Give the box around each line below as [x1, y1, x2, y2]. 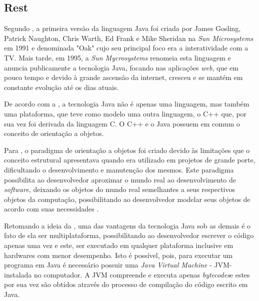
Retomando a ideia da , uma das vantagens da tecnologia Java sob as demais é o [4, 220, 251, 230]
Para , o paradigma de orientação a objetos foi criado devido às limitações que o [4, 144, 250, 155]
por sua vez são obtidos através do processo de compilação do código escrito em [4, 279, 248, 289]
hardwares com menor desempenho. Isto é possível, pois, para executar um [4, 249, 233, 260]
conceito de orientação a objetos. [4, 128, 104, 138]
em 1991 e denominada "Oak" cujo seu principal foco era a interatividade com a [4, 42, 248, 53]
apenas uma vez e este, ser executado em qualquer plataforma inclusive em [4, 240, 233, 250]
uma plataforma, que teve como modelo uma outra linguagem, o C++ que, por [4, 108, 247, 118]
